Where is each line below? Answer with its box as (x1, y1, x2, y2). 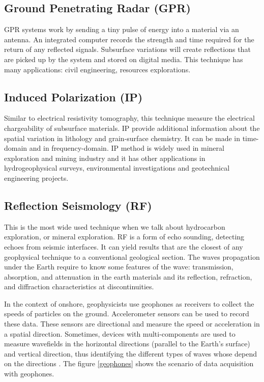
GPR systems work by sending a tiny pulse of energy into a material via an (4, 24, 239, 35)
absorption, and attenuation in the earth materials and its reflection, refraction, (4, 271, 252, 282)
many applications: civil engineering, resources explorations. (4, 64, 191, 74)
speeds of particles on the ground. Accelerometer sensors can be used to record (4, 308, 249, 319)
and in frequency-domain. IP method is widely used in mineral (29, 143, 224, 153)
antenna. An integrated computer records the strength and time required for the (4, 34, 254, 44)
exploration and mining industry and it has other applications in (4, 152, 206, 163)
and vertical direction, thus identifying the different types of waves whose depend (4, 348, 257, 359)
